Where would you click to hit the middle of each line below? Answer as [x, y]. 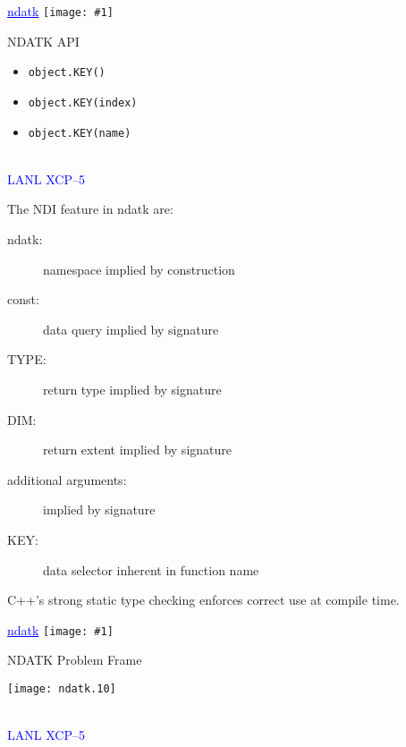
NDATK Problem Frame [75, 660]
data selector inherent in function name [151, 569]
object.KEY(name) [80, 133]
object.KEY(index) [83, 102]
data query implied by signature [131, 329]
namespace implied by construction [139, 269]
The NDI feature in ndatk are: [90, 209]
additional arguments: [67, 479]
